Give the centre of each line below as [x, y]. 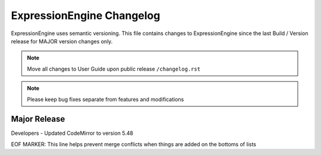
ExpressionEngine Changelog [86, 15]
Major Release [38, 119]
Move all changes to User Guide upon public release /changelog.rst [114, 69]
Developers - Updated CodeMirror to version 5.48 [72, 133]
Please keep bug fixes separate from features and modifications [106, 99]
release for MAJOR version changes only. [62, 41]
